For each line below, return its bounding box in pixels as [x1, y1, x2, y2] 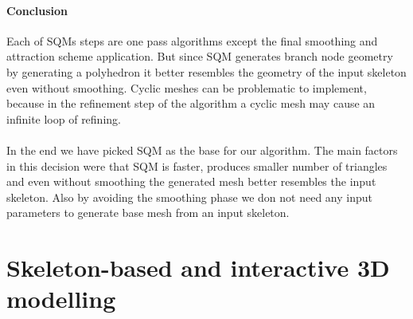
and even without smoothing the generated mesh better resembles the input [6, 173, 376, 190]
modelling [6, 282, 116, 315]
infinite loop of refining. [6, 110, 121, 127]
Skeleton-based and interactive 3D [6, 251, 390, 284]
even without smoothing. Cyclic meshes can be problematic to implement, [6, 79, 367, 96]
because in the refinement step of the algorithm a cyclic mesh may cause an [6, 95, 376, 112]
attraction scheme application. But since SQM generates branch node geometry [6, 48, 393, 65]
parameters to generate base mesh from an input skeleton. [6, 204, 290, 221]
